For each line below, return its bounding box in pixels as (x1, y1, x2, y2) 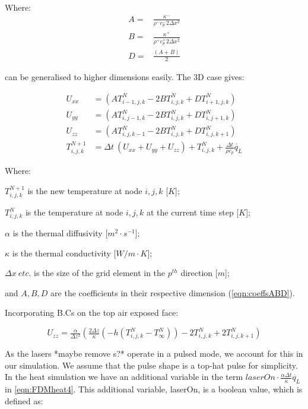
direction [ (180, 267, 218, 279)
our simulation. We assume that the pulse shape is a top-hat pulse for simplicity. (5, 359, 298, 371)
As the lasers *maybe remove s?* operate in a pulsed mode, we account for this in (5, 347, 303, 360)
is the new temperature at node (27, 184, 142, 196)
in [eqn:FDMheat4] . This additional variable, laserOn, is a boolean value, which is (5, 383, 303, 395)
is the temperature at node (25, 206, 123, 218)
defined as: (5, 394, 43, 407)
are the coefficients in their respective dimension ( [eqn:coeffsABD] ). (50, 286, 295, 299)
